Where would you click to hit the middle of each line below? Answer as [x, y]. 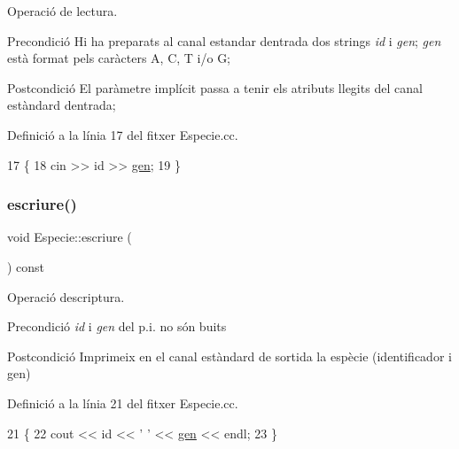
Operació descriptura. [66, 296]
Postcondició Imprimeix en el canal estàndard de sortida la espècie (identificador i [229, 356]
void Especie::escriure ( [70, 237]
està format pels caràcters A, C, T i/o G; [119, 58]
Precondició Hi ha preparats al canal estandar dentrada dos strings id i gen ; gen [224, 40]
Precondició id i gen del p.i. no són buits [117, 326]
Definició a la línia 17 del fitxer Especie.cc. [123, 134]
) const [26, 266]
